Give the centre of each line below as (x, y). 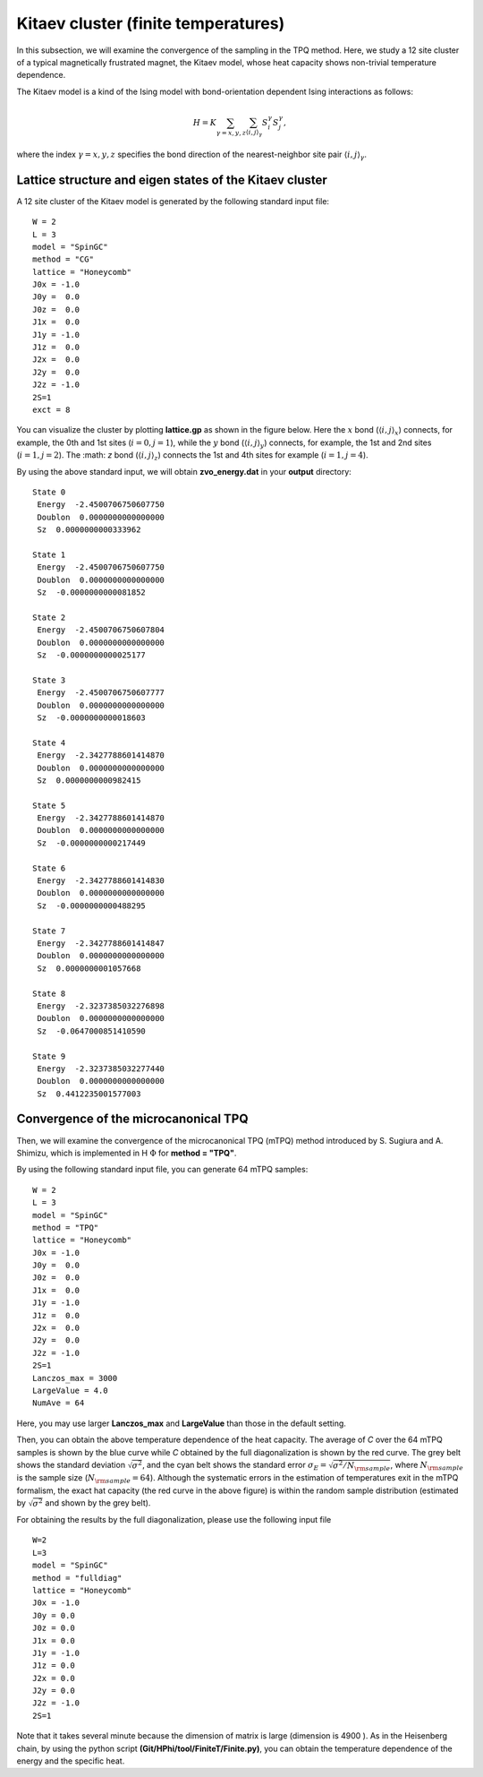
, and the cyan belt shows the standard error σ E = (234, 1466)
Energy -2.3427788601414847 (101, 943)
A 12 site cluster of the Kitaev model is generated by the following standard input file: (173, 201)
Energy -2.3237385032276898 (101, 1006)
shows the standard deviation (71, 1464)
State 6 (49, 868)
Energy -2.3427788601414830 (101, 881)
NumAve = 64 (59, 1403)
